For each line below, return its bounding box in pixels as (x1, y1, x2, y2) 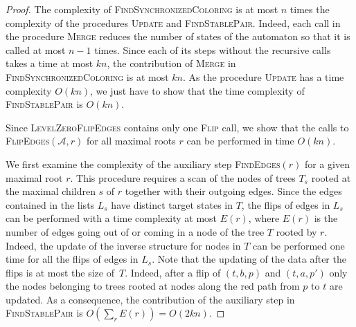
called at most (6, 42, 66, 57)
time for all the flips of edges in (6, 252, 139, 266)
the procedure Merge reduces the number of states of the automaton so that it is (6, 29, 350, 44)
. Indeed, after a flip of (125, 265, 221, 279)
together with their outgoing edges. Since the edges (125, 184, 342, 198)
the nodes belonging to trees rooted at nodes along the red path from (6, 279, 300, 293)
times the (290, 2, 330, 16)
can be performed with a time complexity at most (6, 211, 217, 225)
